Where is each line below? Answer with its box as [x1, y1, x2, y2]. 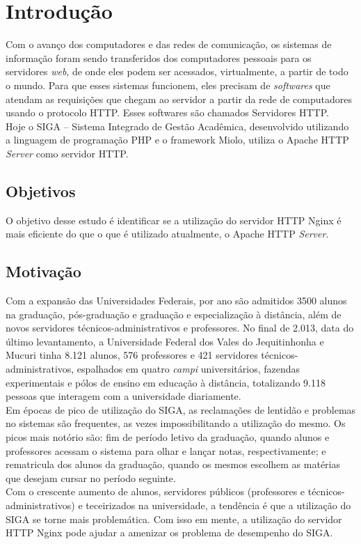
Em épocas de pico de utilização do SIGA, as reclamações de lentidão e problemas [6, 402, 356, 417]
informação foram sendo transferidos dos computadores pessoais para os [6, 50, 312, 65]
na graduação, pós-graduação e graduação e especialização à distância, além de [6, 306, 342, 321]
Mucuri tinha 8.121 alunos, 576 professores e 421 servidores [6, 348, 258, 362]
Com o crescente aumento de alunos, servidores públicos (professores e [6, 484, 305, 499]
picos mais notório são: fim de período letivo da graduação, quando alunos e [6, 430, 330, 444]
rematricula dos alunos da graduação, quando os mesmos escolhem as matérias [6, 457, 340, 472]
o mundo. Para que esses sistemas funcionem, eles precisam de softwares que [6, 77, 330, 92]
